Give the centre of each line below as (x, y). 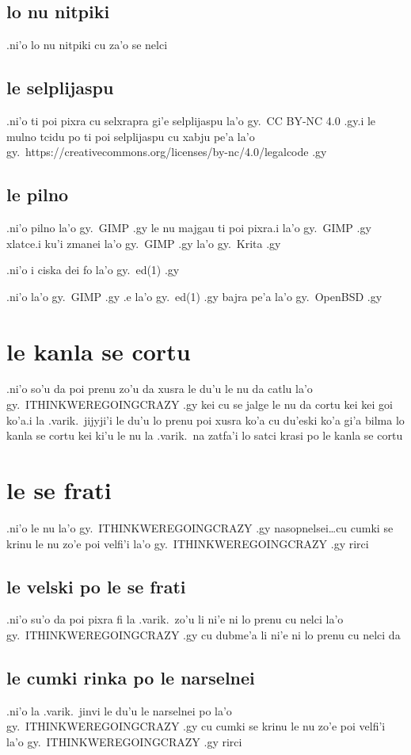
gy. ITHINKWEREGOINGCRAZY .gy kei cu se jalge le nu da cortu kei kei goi (200, 404)
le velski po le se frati (96, 586)
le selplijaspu (60, 88)
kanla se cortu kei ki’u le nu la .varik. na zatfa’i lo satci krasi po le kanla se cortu (205, 435)
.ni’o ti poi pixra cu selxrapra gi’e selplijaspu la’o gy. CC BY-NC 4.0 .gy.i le (191, 120)
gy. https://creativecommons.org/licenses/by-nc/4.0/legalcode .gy (167, 152)
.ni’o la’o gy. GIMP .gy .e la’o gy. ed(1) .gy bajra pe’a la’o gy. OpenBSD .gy (194, 296)
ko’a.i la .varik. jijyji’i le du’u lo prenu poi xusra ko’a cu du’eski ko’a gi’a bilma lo (205, 419)
